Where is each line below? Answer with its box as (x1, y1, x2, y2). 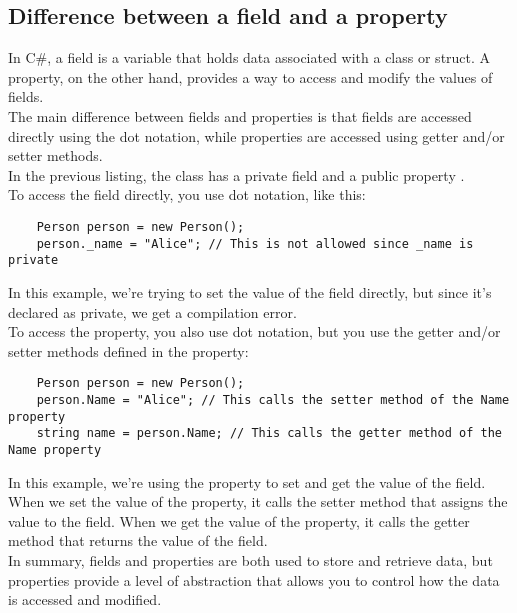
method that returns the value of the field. (8, 530, 268, 551)
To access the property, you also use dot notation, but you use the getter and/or (8, 321, 501, 342)
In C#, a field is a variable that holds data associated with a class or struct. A (8, 47, 491, 68)
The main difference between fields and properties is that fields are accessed (8, 105, 472, 126)
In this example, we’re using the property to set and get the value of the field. (8, 471, 486, 492)
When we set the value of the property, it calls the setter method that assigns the (8, 491, 508, 512)
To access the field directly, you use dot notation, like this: (8, 184, 366, 205)
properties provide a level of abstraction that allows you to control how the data (8, 569, 500, 590)
